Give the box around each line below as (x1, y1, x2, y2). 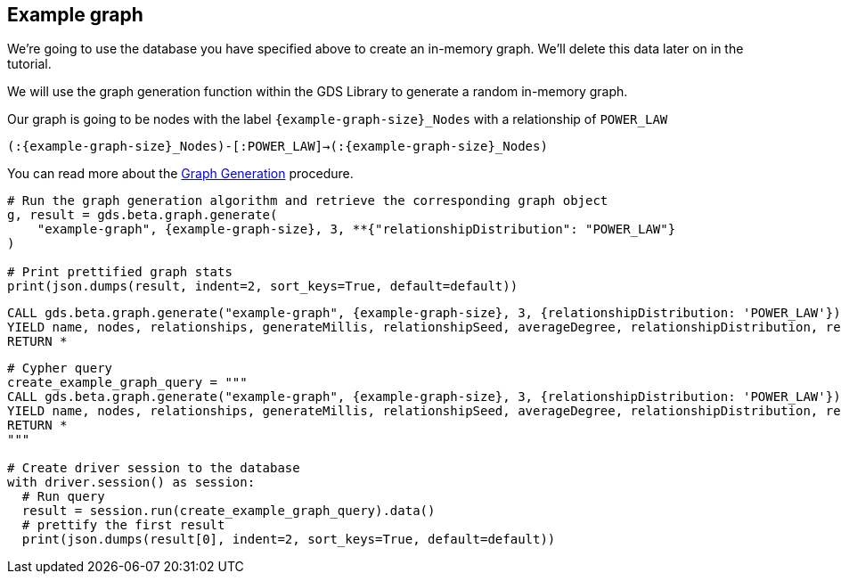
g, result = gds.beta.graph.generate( (7, 208, 278, 223)
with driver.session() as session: (7, 475, 256, 490)
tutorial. (7, 56, 52, 72)
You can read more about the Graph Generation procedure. (7, 166, 354, 182)
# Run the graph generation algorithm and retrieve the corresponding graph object (7, 193, 608, 209)
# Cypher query (7, 361, 113, 376)
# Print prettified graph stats (7, 265, 233, 280)
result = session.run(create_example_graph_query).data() (21, 503, 436, 519)
